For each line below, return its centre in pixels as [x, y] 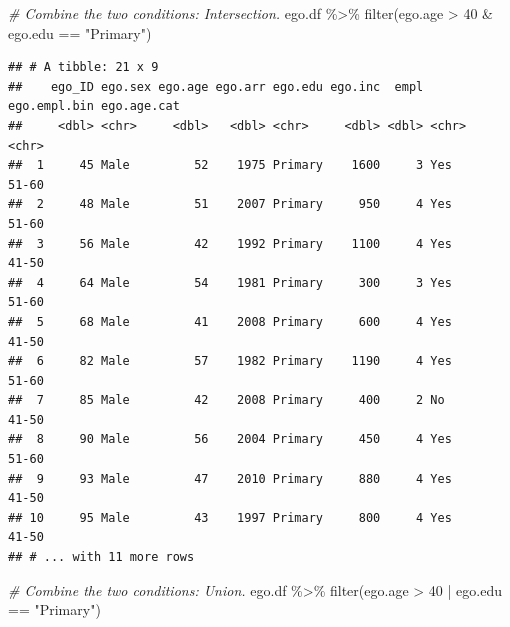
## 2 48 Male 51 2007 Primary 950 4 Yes [230, 204]
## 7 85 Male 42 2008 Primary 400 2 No [226, 400]
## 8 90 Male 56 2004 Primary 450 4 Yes [230, 439]
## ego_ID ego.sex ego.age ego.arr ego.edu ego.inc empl [216, 86]
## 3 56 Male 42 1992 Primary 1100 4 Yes [230, 243]
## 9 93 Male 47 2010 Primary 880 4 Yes [230, 478]
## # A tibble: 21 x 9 [83, 67]
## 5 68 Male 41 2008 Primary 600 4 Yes [230, 321]
